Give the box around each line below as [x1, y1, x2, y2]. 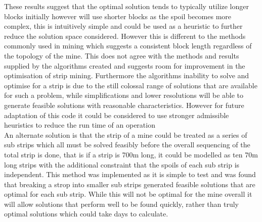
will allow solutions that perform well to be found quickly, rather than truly [4, 198, 239, 209]
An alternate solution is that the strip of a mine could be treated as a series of [4, 129, 247, 140]
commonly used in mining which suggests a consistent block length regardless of [4, 40, 252, 51]
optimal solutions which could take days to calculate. [4, 208, 168, 219]
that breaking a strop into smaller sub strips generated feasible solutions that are [4, 179, 255, 189]
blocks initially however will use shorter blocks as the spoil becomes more [4, 11, 232, 21]
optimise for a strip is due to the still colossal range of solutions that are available [4, 80, 257, 90]
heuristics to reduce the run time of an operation [4, 120, 155, 130]
